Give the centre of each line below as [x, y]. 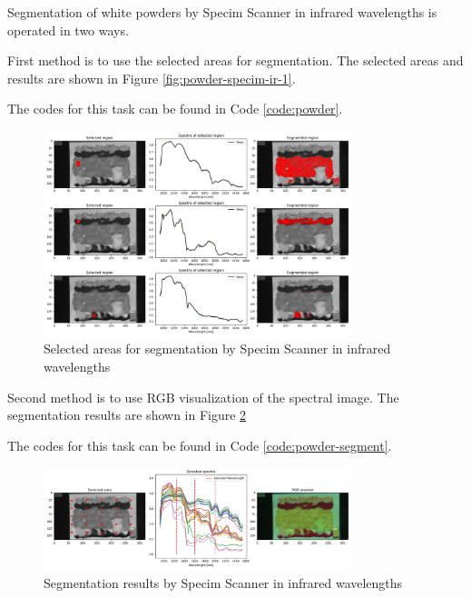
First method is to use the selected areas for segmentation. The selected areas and [235, 60]
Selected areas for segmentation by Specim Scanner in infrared [217, 349]
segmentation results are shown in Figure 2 [127, 415]
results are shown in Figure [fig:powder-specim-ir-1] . [152, 78]
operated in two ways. [68, 30]
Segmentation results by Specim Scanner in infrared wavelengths [223, 582]
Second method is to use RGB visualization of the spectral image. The [203, 397]
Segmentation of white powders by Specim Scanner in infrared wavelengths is [222, 12]
